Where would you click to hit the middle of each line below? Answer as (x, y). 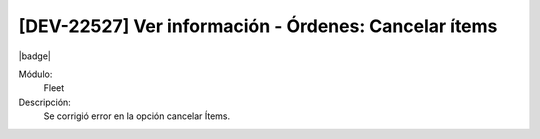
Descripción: (45, 102)
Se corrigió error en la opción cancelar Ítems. (137, 116)
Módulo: (35, 74)
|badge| (35, 56)
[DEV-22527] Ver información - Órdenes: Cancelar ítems (258, 26)
